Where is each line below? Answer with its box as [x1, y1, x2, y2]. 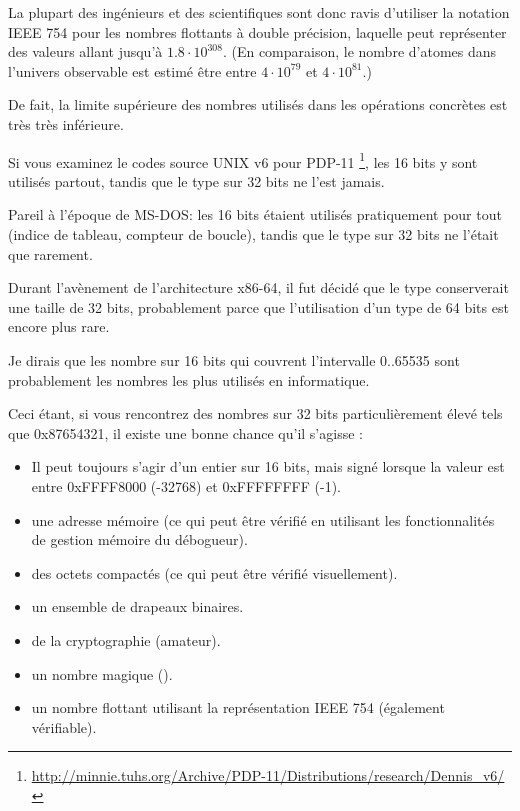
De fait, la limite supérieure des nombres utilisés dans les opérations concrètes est [8, 94, 508, 115]
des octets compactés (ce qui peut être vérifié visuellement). [31, 562, 398, 583]
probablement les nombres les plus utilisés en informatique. [8, 369, 370, 390]
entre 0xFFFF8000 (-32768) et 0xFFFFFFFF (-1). [31, 475, 342, 496]
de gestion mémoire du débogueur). [31, 529, 248, 550]
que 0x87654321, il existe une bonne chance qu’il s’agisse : [8, 422, 363, 443]
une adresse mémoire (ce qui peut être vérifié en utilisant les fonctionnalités [31, 509, 495, 530]
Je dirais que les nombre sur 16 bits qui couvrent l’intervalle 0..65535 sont [8, 349, 460, 370]
